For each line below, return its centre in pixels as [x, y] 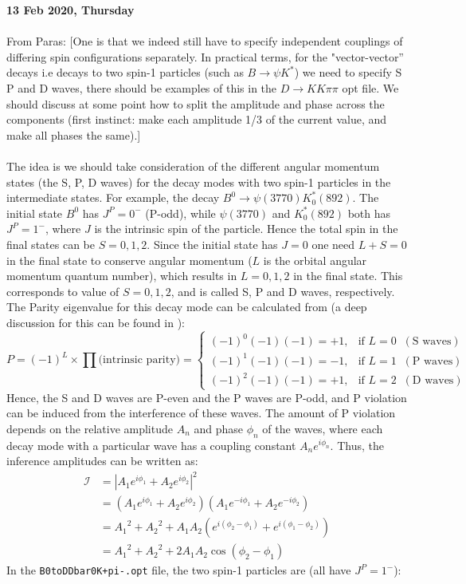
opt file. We [370, 87]
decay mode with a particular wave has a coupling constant [151, 445]
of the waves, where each [323, 428]
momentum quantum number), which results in [122, 276]
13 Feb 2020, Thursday [70, 10]
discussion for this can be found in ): [96, 322]
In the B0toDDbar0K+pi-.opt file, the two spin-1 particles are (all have [179, 570]
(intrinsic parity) [139, 360]
